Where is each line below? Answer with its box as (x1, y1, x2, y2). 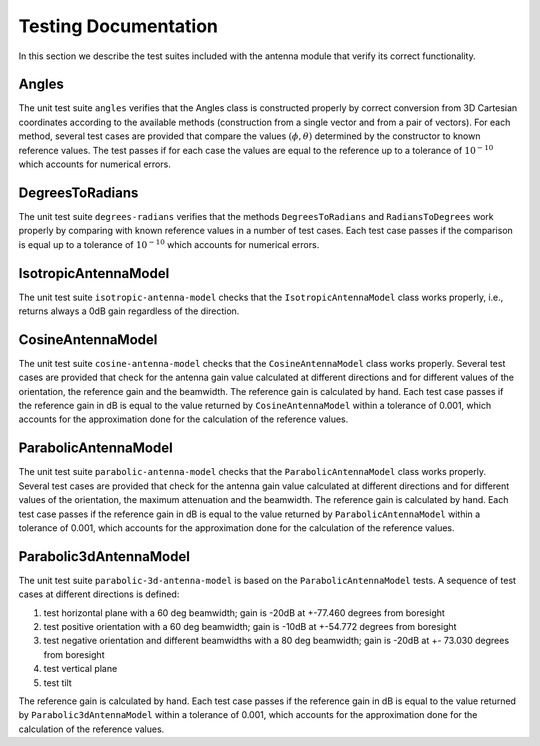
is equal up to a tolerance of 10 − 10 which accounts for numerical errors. (18, 238, 320, 250)
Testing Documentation (18, 15, 219, 37)
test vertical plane (43, 663, 118, 675)
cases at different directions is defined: (18, 588, 180, 600)
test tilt (43, 676, 72, 689)
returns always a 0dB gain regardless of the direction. (18, 305, 240, 317)
